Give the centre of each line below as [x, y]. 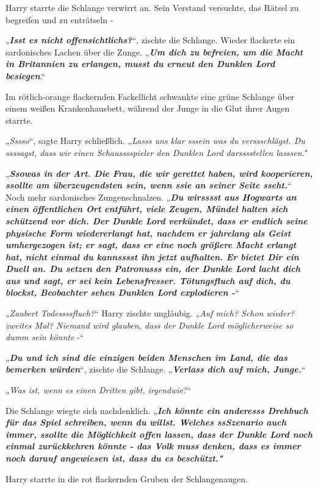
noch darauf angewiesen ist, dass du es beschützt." [114, 458]
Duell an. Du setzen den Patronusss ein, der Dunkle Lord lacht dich [153, 269]
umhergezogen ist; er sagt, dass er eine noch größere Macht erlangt [151, 245]
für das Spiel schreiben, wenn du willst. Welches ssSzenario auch [146, 422]
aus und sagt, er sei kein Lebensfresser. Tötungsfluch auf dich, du [148, 280]
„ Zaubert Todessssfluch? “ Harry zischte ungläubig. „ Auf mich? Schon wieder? [150, 313]
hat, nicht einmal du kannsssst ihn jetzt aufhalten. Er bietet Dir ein [152, 256]
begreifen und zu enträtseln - [60, 19]
